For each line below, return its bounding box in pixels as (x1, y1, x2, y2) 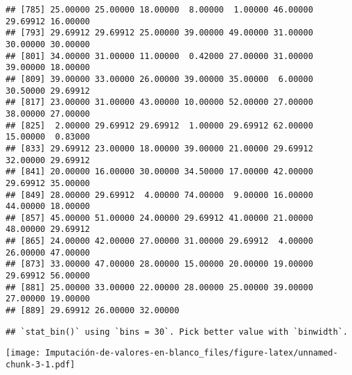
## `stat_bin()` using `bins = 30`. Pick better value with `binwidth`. (6, 326, 348, 337)
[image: (6, 348, 41, 358)
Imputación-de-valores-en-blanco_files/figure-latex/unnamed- (45, 348, 338, 358)
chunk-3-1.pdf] (6, 360, 76, 370)
